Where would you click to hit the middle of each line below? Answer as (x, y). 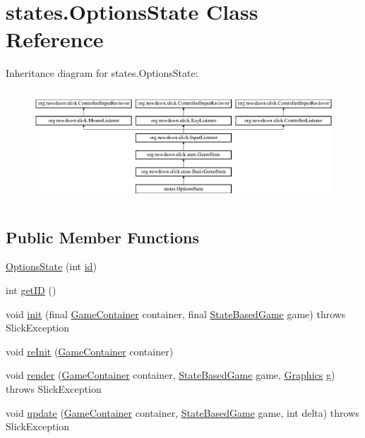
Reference (55, 39)
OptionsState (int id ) (51, 266)
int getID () (31, 290)
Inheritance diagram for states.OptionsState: (102, 73)
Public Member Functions (102, 237)
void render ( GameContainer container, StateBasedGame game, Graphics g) (170, 375)
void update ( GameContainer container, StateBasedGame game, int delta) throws (182, 412)
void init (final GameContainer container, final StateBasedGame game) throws (176, 314)
